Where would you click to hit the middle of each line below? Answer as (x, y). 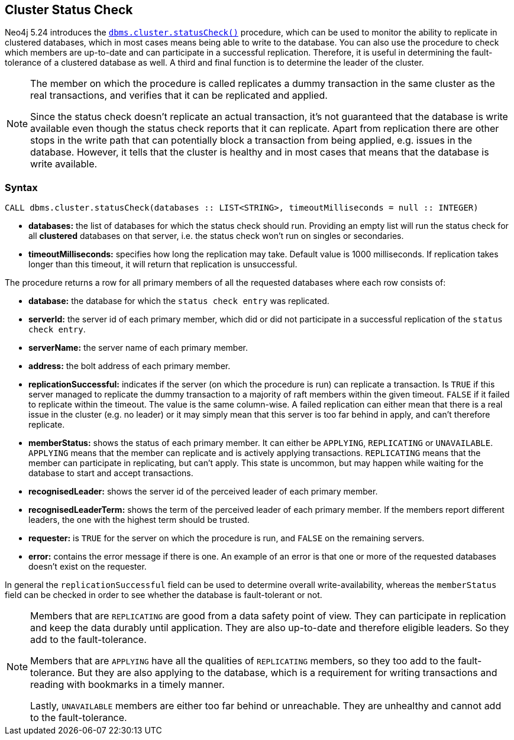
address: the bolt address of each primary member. (130, 366)
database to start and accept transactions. (111, 473)
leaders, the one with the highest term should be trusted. (139, 520)
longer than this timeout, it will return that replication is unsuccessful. (163, 264)
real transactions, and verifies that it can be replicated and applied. (179, 96)
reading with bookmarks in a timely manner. (127, 685)
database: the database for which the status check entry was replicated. (179, 301)
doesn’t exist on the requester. (88, 567)
